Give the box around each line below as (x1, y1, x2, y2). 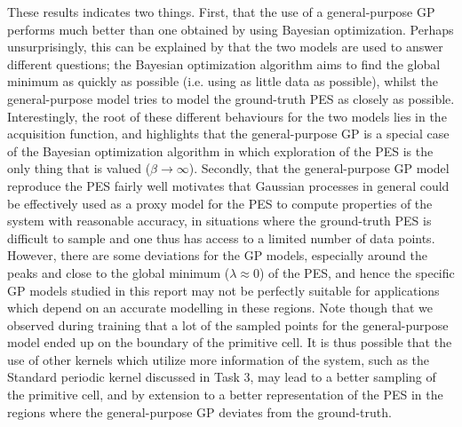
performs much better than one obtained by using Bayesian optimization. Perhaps (7, 20, 454, 38)
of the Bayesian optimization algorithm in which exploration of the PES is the (7, 141, 434, 160)
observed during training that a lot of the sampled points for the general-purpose (7, 315, 449, 334)
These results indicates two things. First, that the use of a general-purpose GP (7, 3, 435, 20)
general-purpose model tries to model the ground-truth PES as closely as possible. (7, 89, 455, 107)
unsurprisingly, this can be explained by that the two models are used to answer (7, 37, 443, 56)
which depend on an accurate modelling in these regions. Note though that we (7, 298, 433, 317)
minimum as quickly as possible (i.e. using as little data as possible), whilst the (7, 72, 438, 91)
